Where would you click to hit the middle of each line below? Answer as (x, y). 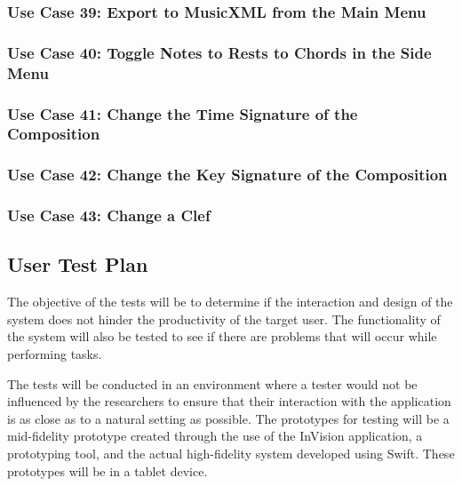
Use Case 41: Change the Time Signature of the (183, 113)
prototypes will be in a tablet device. (108, 470)
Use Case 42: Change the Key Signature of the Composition (227, 175)
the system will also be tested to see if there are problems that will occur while (222, 336)
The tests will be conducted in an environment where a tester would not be (212, 383)
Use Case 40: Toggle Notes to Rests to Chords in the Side (219, 52)
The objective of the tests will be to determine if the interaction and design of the (230, 302)
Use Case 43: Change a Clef (109, 215)
